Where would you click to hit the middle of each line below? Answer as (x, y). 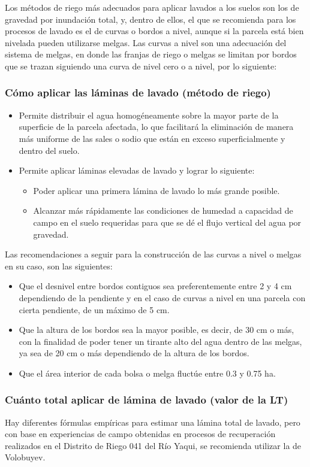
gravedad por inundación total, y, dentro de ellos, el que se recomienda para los (151, 19)
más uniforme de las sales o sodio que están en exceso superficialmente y (152, 138)
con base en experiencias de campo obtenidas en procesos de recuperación (140, 434)
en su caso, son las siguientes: (59, 266)
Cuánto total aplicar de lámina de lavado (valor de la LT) (147, 400)
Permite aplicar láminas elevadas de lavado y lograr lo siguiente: (137, 170)
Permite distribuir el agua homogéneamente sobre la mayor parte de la (149, 115)
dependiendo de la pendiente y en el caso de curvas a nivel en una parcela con (162, 297)
